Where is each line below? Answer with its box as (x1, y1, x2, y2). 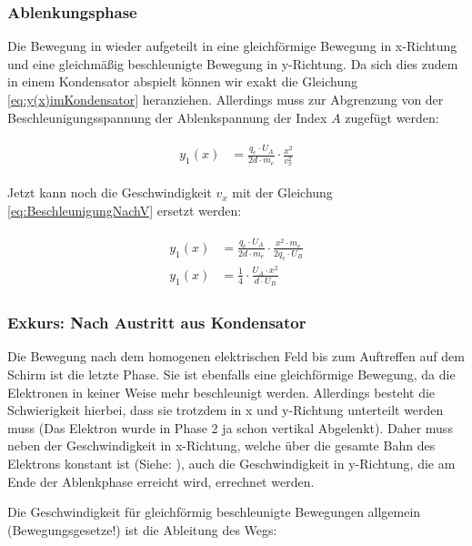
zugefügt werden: (345, 107, 439, 126)
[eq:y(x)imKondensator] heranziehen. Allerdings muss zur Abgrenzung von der (7, 90, 444, 108)
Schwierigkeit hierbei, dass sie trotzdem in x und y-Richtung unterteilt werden (7, 400, 444, 420)
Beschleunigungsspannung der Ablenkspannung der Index (7, 107, 327, 126)
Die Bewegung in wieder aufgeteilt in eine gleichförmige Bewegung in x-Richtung (7, 36, 457, 56)
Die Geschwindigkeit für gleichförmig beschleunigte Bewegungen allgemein (7, 502, 421, 521)
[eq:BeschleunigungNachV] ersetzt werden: (7, 200, 242, 219)
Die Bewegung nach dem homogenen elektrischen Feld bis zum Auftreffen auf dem (7, 347, 465, 366)
